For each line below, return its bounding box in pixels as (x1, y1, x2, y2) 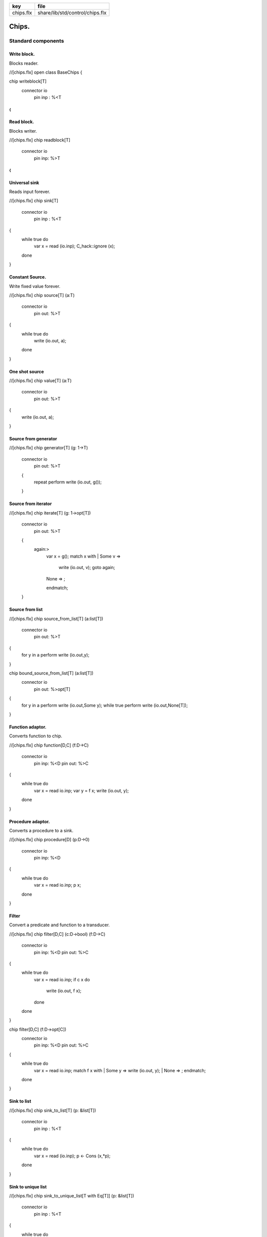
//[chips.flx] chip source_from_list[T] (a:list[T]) (9, 616, 103, 621)
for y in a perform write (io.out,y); (21, 652, 89, 658)
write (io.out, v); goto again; (58, 565, 116, 571)
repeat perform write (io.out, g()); (34, 479, 102, 485)
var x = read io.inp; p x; (34, 882, 81, 888)
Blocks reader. (9, 60, 39, 66)
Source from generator (9, 436, 57, 442)
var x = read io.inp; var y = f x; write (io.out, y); (34, 787, 129, 794)
